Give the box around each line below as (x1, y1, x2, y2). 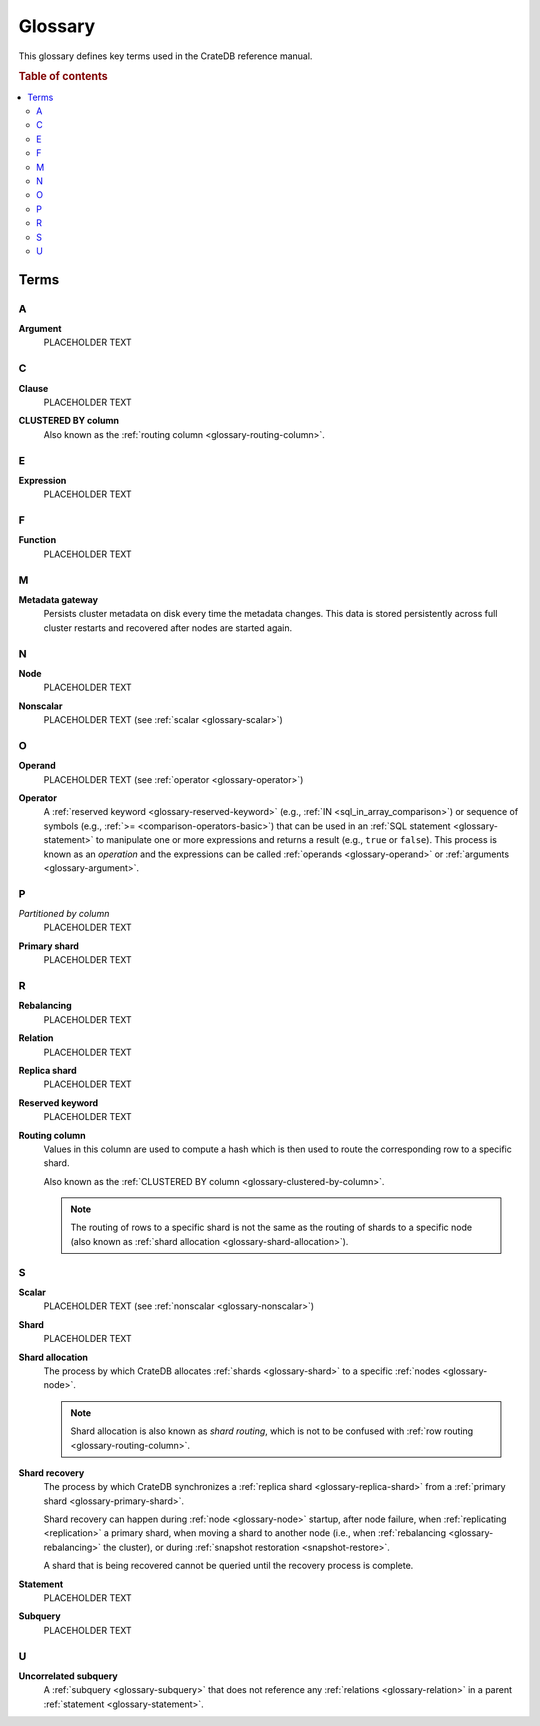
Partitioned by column (18, 908, 110, 920)
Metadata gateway (18, 593, 99, 605)
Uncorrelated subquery (18, 1670, 119, 1682)
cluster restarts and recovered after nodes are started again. (43, 621, 293, 634)
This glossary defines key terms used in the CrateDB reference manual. (18, 50, 313, 62)
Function (18, 534, 57, 546)
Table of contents (18, 70, 109, 84)
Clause (18, 382, 49, 394)
